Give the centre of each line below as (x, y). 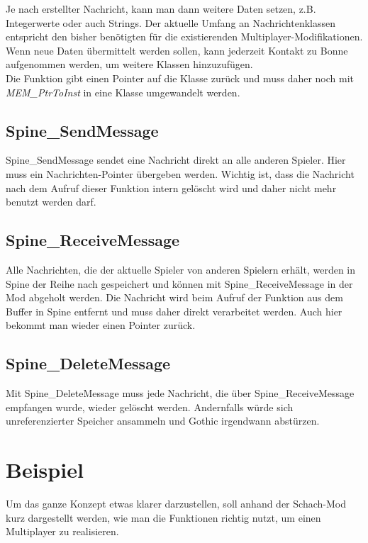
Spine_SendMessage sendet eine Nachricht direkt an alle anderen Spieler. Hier (176, 160)
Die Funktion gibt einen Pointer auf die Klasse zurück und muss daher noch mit (180, 78)
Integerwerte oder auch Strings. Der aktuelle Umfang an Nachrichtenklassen (171, 22)
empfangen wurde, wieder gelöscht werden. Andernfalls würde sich (150, 407)
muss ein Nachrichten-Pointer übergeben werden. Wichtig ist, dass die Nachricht (180, 173)
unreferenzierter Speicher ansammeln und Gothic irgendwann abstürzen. (163, 421)
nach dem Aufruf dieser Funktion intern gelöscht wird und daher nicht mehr (171, 187)
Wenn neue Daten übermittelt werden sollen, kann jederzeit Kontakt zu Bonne (177, 50)
